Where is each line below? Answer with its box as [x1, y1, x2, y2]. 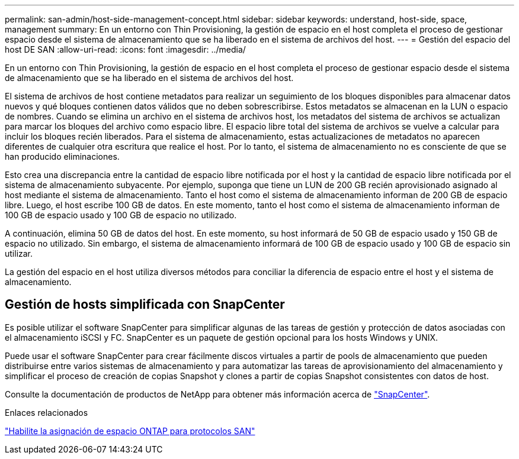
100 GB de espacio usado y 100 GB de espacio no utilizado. [5, 210, 237, 220]
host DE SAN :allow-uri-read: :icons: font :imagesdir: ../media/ [5, 44, 246, 54]
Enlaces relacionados [5, 407, 88, 418]
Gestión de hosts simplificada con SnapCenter [5, 297, 285, 312]
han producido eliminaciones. [5, 151, 120, 161]
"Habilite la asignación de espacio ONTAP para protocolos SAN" [5, 425, 255, 436]
